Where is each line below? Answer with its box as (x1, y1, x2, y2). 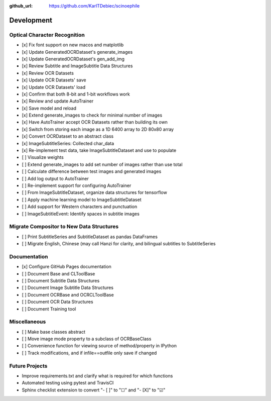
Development (9, 16, 53, 25)
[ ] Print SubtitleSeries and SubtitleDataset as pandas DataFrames (22, 234, 158, 240)
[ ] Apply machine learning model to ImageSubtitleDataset (22, 196, 142, 203)
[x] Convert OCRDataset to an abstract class (22, 133, 114, 139)
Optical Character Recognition (9, 31, 85, 38)
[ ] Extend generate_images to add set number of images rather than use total (22, 161, 183, 167)
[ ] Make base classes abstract (22, 329, 85, 335)
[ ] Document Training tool (22, 306, 76, 312)
